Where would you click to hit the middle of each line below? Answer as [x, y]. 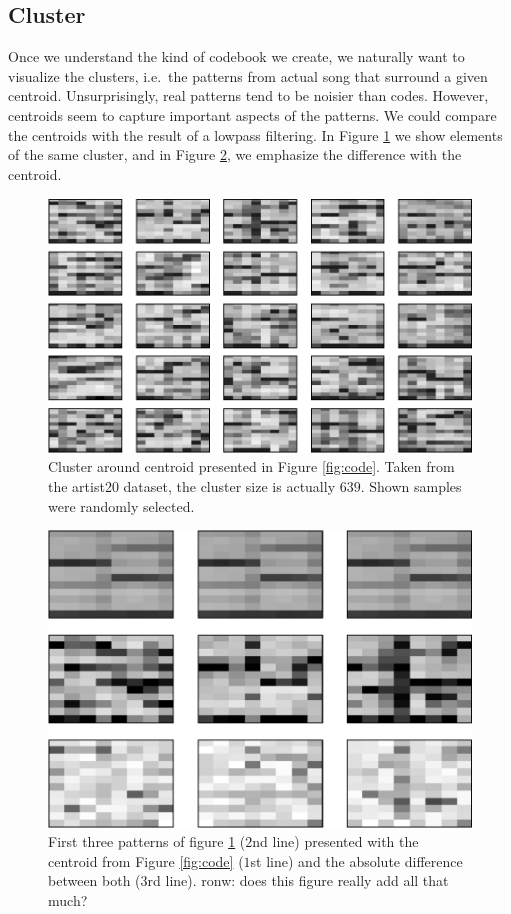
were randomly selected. [121, 505]
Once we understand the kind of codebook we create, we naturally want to [236, 56]
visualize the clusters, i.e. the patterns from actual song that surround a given [248, 75]
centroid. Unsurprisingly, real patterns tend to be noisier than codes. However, [248, 95]
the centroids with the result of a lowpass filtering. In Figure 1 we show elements [255, 134]
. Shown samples [411, 486]
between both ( [94, 880]
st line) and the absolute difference [356, 860]
